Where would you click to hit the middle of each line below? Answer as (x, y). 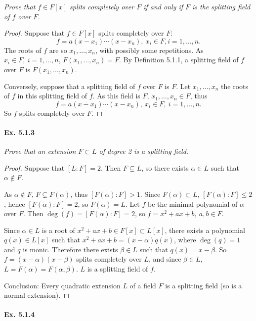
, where (185, 240)
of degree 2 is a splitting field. (144, 151)
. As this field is (116, 96)
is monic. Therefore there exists (70, 249)
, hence (15, 204)
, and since (165, 259)
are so (58, 50)
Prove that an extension (40, 151)
